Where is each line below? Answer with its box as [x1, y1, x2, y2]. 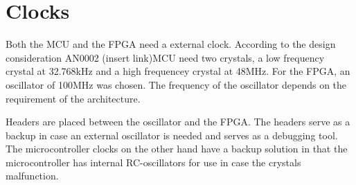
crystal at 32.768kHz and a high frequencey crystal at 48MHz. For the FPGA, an [6, 64, 350, 78]
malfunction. [6, 168, 59, 183]
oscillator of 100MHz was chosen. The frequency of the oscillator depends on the [6, 77, 347, 91]
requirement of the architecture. [6, 91, 141, 105]
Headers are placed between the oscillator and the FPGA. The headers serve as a [6, 114, 350, 129]
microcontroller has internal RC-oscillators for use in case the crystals [6, 155, 301, 169]
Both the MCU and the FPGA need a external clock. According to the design [6, 37, 336, 51]
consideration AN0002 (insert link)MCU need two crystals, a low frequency [6, 50, 325, 64]
